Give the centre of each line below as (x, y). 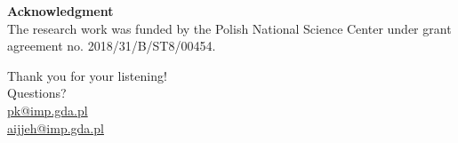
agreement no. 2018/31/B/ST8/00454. (112, 46)
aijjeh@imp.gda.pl (56, 127)
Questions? (37, 93)
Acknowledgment (60, 11)
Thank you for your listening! (87, 75)
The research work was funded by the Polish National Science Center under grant (229, 28)
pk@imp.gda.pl (48, 110)
